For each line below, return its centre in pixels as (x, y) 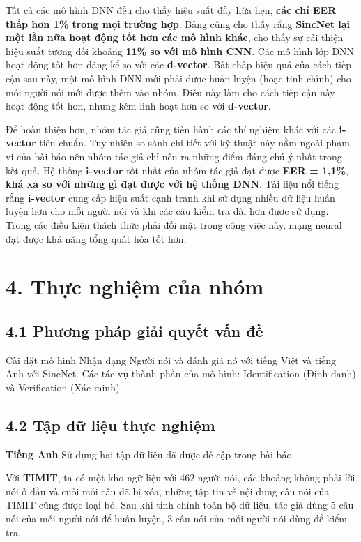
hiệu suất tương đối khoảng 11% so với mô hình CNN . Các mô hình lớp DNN (180, 51)
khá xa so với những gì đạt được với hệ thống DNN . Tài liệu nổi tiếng (172, 184)
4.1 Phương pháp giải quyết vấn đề (135, 330)
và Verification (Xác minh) (63, 387)
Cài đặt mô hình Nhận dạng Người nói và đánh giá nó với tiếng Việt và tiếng (171, 360)
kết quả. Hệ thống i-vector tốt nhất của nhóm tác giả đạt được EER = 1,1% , (177, 170)
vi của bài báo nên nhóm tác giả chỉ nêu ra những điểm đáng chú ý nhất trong (174, 156)
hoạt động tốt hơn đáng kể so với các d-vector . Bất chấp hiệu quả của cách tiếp (178, 65)
